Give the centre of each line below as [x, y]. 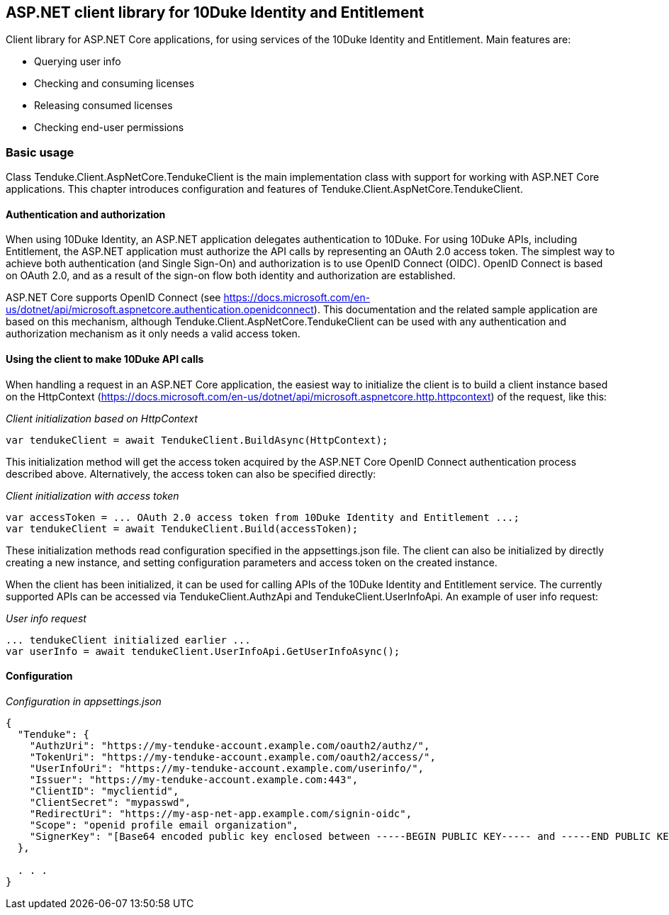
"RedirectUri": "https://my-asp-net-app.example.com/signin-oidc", [221, 813]
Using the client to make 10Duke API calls [105, 359]
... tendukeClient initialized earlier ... [128, 640]
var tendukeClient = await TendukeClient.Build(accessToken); [182, 528]
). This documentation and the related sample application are [456, 310]
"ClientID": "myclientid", [104, 791]
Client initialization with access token [92, 495]
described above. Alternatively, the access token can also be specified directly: [191, 473]
